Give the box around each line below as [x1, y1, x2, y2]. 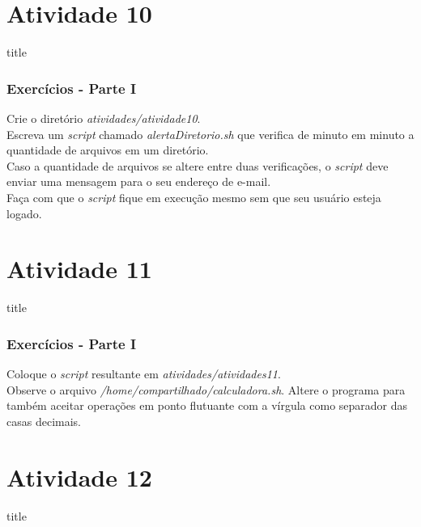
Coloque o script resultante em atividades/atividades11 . [6, 365, 281, 382]
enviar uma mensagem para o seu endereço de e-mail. [6, 173, 271, 190]
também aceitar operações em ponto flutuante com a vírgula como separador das [6, 397, 408, 414]
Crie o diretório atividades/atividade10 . [6, 109, 201, 126]
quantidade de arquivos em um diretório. [6, 141, 209, 158]
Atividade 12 [6, 460, 152, 493]
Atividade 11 [6, 252, 152, 285]
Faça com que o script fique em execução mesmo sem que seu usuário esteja [6, 188, 381, 205]
